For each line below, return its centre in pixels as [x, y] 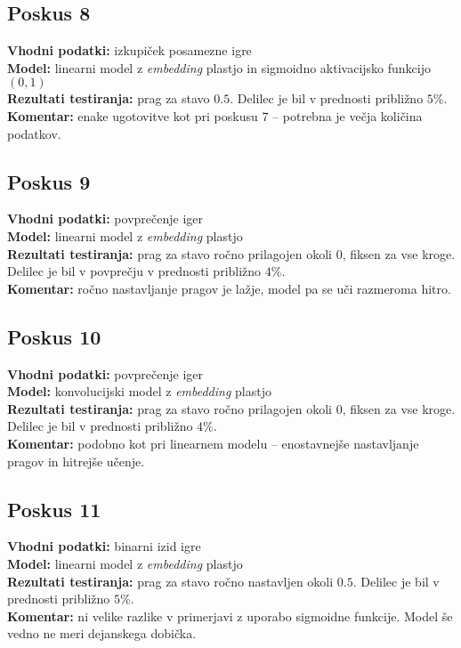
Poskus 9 [49, 181]
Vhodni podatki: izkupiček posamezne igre [129, 50]
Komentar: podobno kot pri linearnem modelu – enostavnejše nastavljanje [213, 443]
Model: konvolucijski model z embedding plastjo [139, 391]
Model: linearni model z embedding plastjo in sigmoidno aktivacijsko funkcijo [219, 67]
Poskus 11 [54, 509]
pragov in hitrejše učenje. [76, 461]
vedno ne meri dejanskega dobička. [102, 633]
